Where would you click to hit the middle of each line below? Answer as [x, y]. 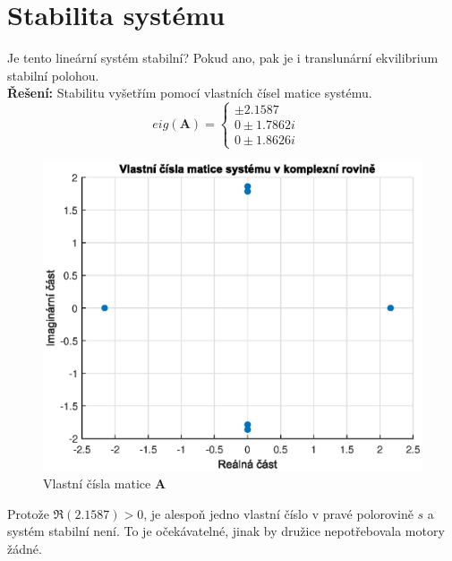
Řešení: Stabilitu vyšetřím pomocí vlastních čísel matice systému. [190, 93]
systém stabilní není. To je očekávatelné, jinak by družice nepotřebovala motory [226, 531]
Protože [28, 513]
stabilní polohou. [53, 75]
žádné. [25, 549]
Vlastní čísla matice [97, 483]
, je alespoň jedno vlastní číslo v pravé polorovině [278, 513]
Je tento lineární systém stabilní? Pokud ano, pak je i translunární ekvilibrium [223, 58]
